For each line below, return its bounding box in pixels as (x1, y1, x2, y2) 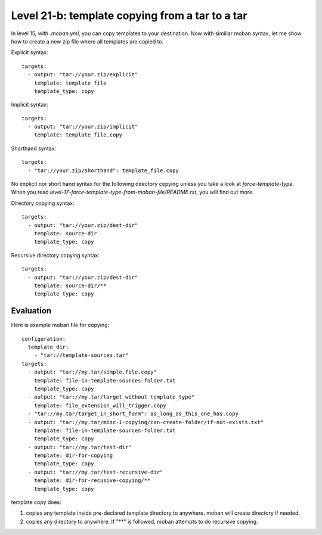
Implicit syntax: (11, 101, 48, 108)
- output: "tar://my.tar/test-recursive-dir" (27, 468, 163, 475)
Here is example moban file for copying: (11, 322, 110, 329)
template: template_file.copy (33, 132, 122, 138)
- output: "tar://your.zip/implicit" (27, 123, 138, 130)
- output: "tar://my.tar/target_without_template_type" (27, 394, 195, 400)
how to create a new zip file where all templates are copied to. (11, 38, 164, 45)
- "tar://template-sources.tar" (33, 352, 129, 359)
